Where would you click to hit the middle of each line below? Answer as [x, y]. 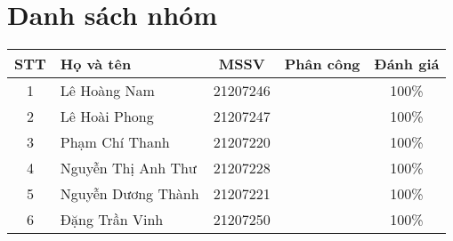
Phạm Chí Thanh [115, 142]
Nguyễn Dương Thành [129, 194]
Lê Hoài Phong [107, 116]
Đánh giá [407, 64]
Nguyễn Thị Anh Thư [128, 168]
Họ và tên [96, 64]
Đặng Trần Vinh [112, 220]
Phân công [322, 64]
